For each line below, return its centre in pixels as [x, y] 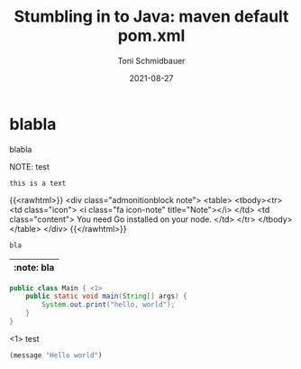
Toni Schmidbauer [151, 60]
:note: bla [34, 267]
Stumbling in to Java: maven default [151, 17]
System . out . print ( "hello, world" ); [109, 305]
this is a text [38, 183]
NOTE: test [29, 166]
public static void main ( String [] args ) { [106, 296]
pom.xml [151, 36]
